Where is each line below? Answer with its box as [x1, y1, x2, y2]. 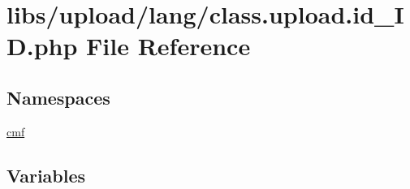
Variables [6, 162, 86, 187]
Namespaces [6, 84, 110, 110]
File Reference [86, 29, 251, 62]
